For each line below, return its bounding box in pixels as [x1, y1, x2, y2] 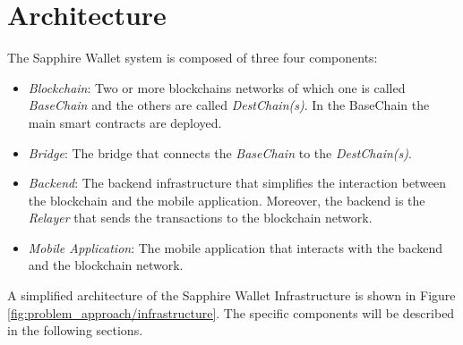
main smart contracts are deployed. [28, 113, 222, 131]
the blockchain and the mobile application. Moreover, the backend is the [28, 190, 425, 209]
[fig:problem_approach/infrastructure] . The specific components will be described [7, 303, 455, 322]
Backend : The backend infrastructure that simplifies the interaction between [28, 173, 447, 192]
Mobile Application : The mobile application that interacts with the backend [28, 238, 442, 257]
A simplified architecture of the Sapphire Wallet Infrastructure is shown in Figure [7, 286, 456, 305]
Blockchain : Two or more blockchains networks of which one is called [28, 78, 406, 97]
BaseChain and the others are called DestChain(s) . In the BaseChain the [28, 96, 430, 114]
